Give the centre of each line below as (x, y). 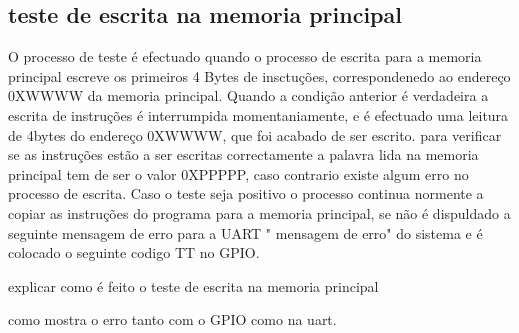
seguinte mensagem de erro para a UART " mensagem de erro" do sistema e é (245, 232)
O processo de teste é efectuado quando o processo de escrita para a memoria (245, 56)
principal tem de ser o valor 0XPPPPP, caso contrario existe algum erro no (238, 173)
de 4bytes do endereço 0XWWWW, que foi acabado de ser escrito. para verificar (255, 134)
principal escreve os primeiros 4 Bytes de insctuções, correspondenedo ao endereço (259, 75)
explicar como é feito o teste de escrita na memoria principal (193, 285)
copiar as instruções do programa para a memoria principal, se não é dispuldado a (259, 212)
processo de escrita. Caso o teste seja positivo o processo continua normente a (246, 193)
